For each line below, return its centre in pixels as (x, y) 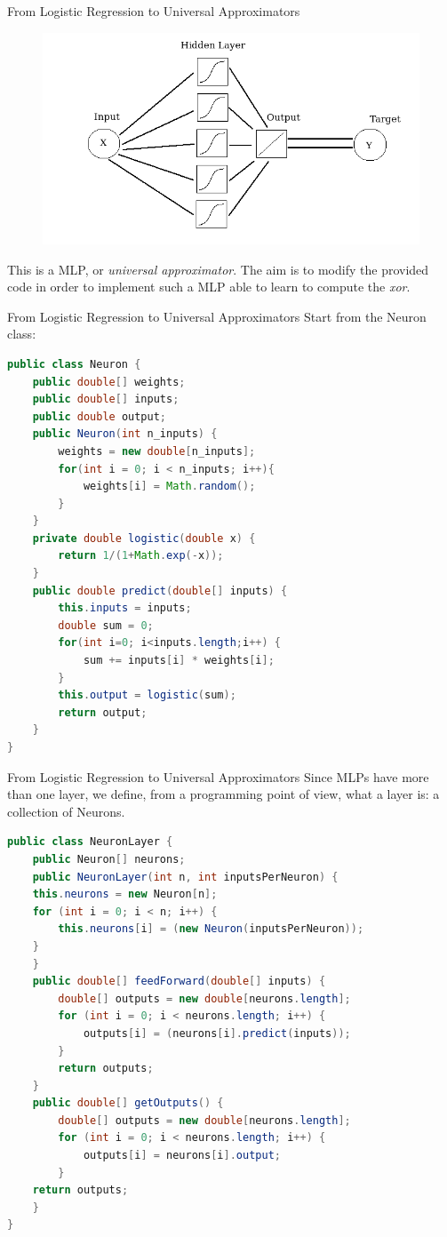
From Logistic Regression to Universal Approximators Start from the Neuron (217, 316)
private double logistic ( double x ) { (144, 538)
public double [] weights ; (109, 382)
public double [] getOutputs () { (128, 1103)
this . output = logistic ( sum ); (147, 695)
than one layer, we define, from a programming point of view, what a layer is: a (223, 794)
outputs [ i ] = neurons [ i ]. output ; (182, 1156)
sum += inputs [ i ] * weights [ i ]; (179, 661)
